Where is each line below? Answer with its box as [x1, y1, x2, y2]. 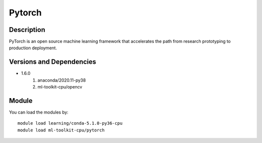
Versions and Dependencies [9, 58, 97, 66]
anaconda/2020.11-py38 [37, 77, 86, 83]
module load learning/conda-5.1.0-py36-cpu [17, 121, 123, 126]
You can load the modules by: [9, 109, 69, 115]
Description [9, 26, 46, 34]
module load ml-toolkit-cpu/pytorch [17, 127, 105, 133]
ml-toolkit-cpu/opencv [37, 84, 82, 90]
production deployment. [9, 45, 57, 51]
